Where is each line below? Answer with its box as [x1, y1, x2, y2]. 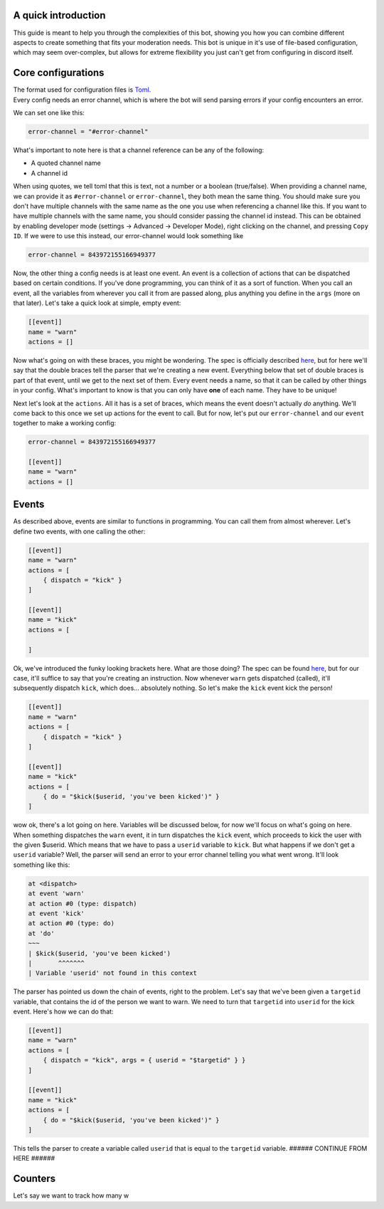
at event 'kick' [28, 910, 85, 917]
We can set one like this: [13, 108, 85, 117]
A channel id [31, 169, 68, 177]
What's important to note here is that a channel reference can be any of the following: [13, 146, 265, 154]
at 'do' [28, 929, 55, 937]
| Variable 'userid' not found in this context [28, 969, 197, 977]
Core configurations [13, 67, 105, 79]
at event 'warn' [28, 890, 85, 898]
